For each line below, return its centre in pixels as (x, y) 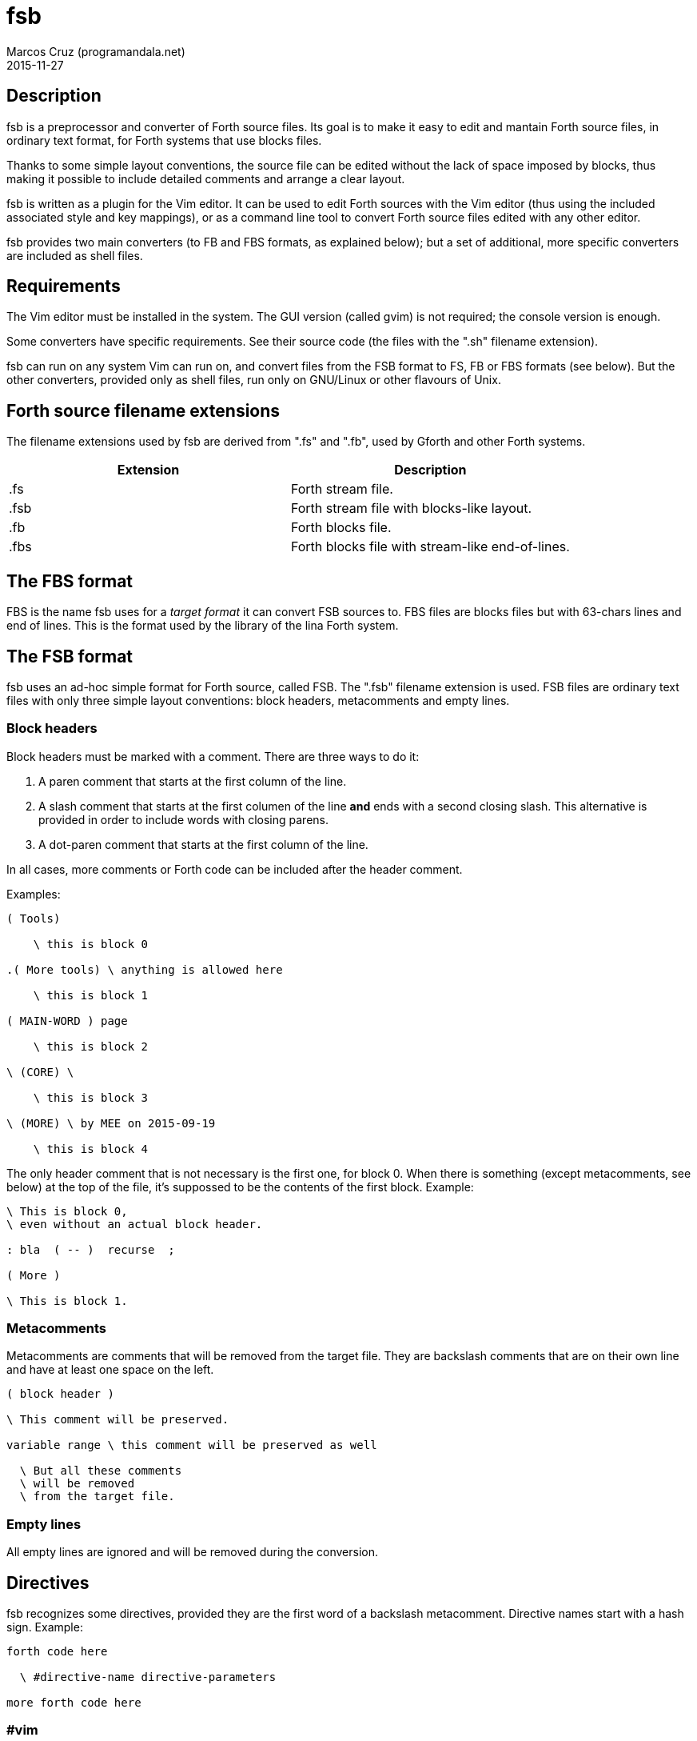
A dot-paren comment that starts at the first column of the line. (203, 844)
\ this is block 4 (91, 1149)
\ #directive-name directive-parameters (148, 1677)
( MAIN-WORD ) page (67, 1021)
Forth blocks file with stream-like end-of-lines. (430, 547)
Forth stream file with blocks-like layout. (411, 508)
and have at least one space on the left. (110, 1370)
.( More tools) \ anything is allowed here (145, 969)
